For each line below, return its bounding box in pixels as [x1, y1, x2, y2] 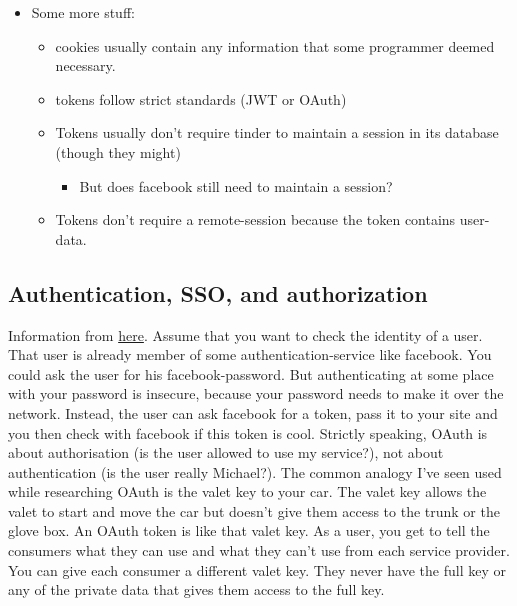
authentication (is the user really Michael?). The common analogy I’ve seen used [8, 461, 502, 482]
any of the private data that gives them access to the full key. [8, 579, 385, 600]
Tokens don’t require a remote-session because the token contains [55, 209, 456, 230]
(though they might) [55, 141, 181, 162]
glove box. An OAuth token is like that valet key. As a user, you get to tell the [8, 520, 490, 541]
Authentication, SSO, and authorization [8, 277, 428, 308]
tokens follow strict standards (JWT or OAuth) [55, 88, 347, 109]
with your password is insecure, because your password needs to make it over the [8, 383, 504, 404]
